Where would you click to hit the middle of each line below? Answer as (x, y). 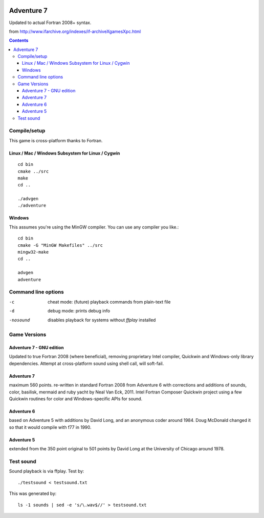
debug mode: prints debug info (79, 311)
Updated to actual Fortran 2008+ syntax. (50, 23)
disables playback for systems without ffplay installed (102, 320)
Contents (19, 40)
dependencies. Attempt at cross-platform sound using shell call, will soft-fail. (86, 363)
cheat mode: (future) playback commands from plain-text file (109, 302)
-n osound (20, 320)
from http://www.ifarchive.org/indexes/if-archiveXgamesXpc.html (75, 31)
